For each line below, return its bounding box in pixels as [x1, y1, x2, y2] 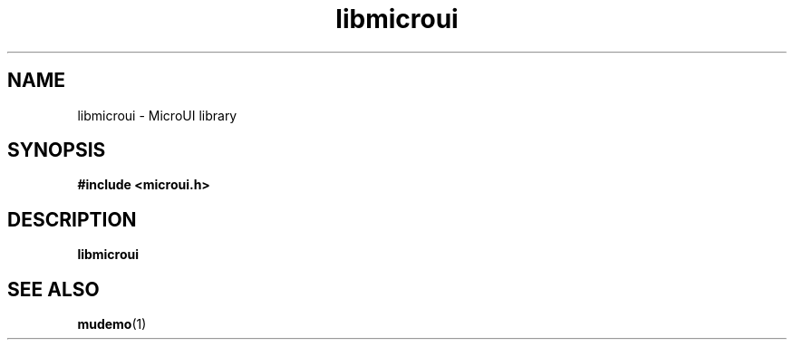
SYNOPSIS [7, 139, 106, 162]
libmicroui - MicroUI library [77, 107, 237, 123]
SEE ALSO [7, 277, 100, 301]
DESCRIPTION [7, 207, 137, 231]
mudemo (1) [77, 316, 147, 333]
